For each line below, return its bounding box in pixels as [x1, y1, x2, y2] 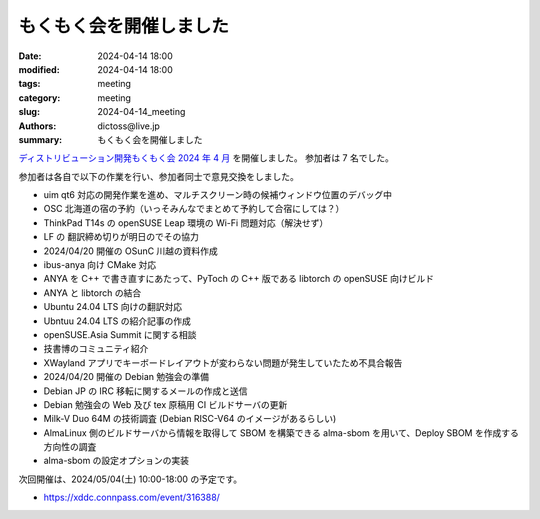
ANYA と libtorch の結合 [43, 286, 142, 299]
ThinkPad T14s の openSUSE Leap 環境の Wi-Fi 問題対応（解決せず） [43, 216, 329, 229]
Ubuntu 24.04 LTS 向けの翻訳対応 [43, 301, 183, 313]
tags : [18, 78, 41, 90]
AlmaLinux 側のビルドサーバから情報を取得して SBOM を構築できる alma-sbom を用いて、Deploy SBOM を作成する [43, 426, 519, 439]
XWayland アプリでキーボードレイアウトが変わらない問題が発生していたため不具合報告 [43, 356, 403, 369]
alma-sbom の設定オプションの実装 [43, 455, 190, 467]
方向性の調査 [43, 441, 97, 453]
